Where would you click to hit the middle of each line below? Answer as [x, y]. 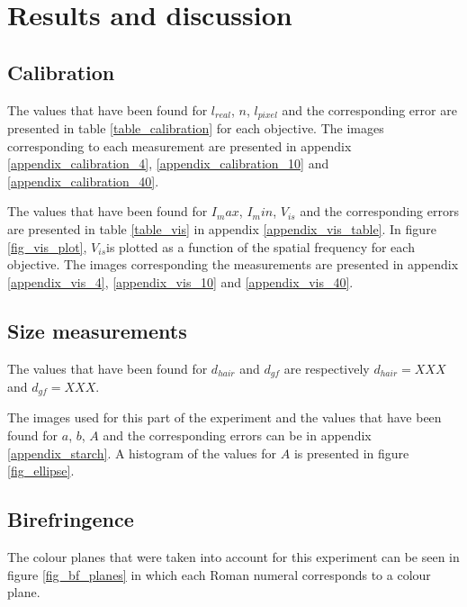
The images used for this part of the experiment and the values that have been [225, 417]
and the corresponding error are [369, 109]
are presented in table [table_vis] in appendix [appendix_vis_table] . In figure [222, 229]
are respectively [327, 368]
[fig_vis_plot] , [47, 246]
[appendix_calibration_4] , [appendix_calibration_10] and [168, 163]
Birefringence [71, 519]
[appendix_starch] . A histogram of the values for [142, 453]
